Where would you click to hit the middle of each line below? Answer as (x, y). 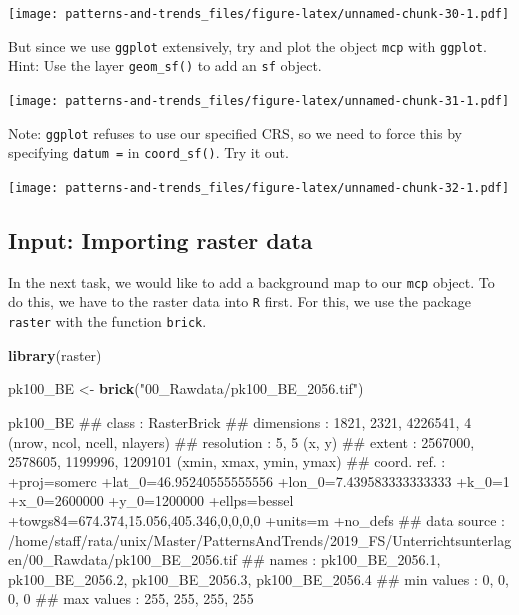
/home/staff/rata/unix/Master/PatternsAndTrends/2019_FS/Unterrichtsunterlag (260, 539)
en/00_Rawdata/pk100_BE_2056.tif (122, 559)
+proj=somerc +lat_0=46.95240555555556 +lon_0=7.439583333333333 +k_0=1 (259, 480)
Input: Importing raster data (160, 239)
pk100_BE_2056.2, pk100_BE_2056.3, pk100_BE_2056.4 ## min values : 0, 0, (258, 578)
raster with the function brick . (107, 321)
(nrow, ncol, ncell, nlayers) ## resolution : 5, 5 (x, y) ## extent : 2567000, (241, 441)
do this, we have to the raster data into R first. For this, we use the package (239, 301)
